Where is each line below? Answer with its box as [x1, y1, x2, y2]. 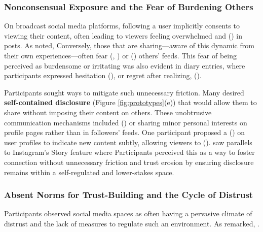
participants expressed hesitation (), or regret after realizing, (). [4, 70, 202, 81]
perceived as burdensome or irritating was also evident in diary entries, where [4, 60, 245, 71]
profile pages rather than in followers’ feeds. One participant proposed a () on [4, 127, 245, 138]
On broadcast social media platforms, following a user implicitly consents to [4, 20, 240, 31]
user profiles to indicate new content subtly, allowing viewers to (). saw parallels [4, 137, 252, 147]
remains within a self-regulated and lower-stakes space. [4, 167, 174, 177]
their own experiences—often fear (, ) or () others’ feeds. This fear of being [4, 50, 237, 60]
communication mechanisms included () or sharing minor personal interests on [4, 117, 247, 127]
